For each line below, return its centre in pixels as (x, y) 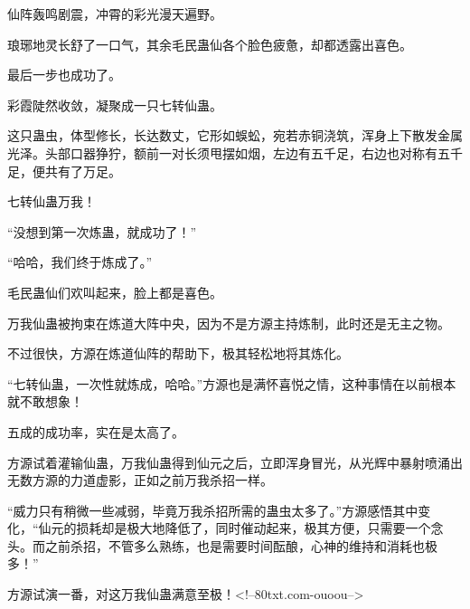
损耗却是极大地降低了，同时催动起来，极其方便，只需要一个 (254, 528)
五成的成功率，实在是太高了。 (96, 431)
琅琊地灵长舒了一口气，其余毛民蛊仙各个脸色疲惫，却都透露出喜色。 (210, 44)
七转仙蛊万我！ (52, 201)
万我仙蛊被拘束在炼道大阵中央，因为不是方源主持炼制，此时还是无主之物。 (229, 323)
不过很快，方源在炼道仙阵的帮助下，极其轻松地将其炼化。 (178, 353)
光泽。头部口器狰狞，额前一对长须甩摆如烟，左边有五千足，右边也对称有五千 (235, 152)
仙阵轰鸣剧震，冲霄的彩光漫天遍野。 (115, 14)
